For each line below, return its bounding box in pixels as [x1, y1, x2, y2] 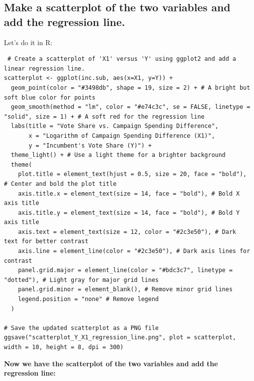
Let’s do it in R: [4, 37, 53, 47]
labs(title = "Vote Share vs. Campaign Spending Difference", [11, 123, 219, 130]
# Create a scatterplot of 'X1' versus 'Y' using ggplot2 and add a [7, 55, 236, 63]
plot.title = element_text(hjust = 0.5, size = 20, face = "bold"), [18, 171, 247, 178]
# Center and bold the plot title [4, 180, 117, 187]
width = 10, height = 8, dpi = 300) [4, 344, 124, 351]
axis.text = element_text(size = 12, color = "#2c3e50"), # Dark [18, 228, 236, 235]
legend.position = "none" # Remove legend [18, 296, 159, 303]
